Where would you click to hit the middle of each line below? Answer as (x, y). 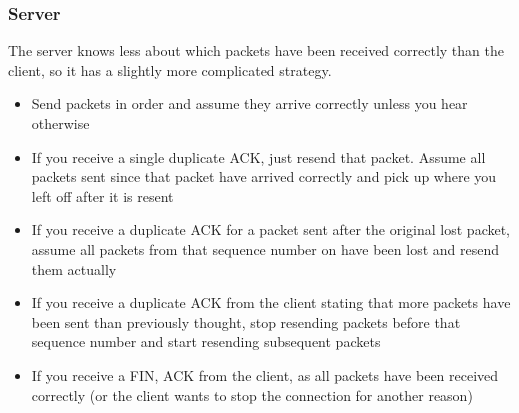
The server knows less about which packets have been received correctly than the (256, 50)
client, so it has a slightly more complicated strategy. (170, 69)
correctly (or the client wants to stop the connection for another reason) (252, 394)
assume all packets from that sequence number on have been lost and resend (265, 248)
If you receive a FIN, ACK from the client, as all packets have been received (265, 374)
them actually (74, 268)
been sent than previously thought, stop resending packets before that (246, 321)
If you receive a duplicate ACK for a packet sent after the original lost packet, (271, 229)
